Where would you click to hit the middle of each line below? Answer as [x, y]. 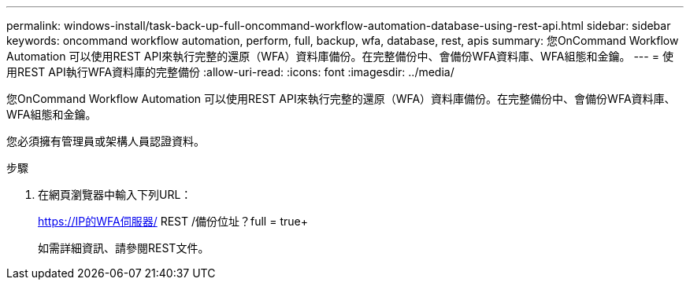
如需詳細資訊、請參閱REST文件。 [124, 248]
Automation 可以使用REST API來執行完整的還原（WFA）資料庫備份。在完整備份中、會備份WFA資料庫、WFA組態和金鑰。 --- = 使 [340, 56]
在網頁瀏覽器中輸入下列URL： [115, 194]
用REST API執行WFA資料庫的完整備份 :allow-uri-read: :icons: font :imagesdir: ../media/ [230, 72]
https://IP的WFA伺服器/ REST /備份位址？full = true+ [173, 221]
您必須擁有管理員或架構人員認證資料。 [106, 141]
